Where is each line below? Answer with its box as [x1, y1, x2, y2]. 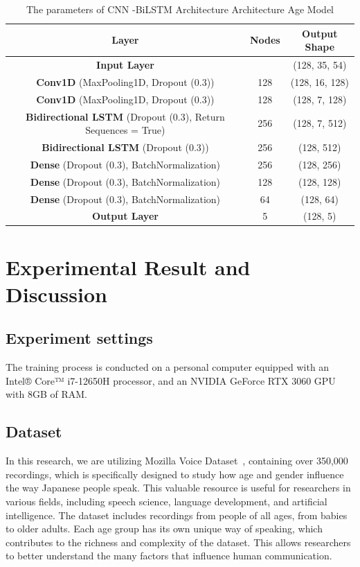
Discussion [6, 279, 107, 308]
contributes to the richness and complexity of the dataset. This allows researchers [6, 534, 351, 549]
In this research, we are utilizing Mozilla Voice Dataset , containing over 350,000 [6, 453, 348, 468]
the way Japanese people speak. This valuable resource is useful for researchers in [6, 480, 351, 495]
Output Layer [91, 209, 159, 223]
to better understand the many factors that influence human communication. [6, 548, 332, 563]
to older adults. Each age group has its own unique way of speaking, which [6, 521, 323, 536]
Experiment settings [6, 327, 153, 349]
